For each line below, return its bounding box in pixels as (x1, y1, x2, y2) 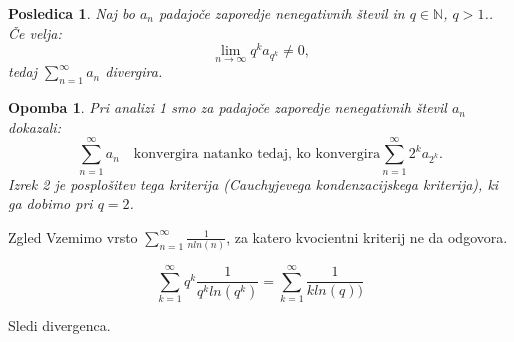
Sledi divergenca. (8, 315, 111, 336)
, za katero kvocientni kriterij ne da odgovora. (226, 226, 508, 247)
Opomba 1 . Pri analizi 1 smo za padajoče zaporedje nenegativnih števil (8, 97, 447, 118)
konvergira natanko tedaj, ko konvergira (133, 147, 381, 162)
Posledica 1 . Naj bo (8, 3, 135, 23)
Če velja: (8, 22, 62, 43)
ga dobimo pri (8, 193, 93, 214)
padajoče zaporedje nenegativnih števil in (159, 3, 405, 23)
